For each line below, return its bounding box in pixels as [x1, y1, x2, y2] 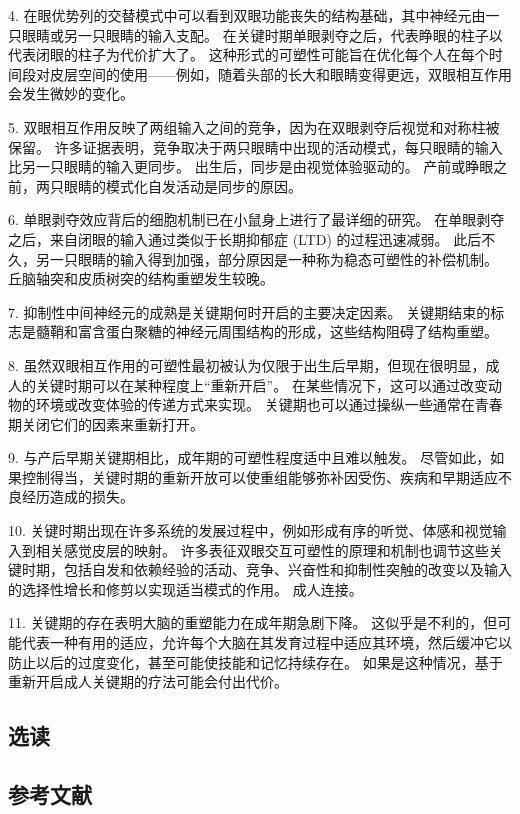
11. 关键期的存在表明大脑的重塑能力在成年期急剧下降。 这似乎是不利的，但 [8, 612, 498, 633]
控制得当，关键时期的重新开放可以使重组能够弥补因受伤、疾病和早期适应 [21, 466, 498, 487]
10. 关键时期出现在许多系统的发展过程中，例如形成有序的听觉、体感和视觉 [8, 520, 493, 541]
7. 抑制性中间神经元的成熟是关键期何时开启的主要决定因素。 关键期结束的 [8, 301, 491, 322]
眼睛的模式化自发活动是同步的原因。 [63, 175, 302, 196]
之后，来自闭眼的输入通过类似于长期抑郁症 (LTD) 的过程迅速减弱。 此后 [8, 228, 482, 249]
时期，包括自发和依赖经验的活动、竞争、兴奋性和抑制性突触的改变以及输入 [21, 559, 512, 580]
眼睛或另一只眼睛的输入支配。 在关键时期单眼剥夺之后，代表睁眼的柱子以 [21, 24, 503, 45]
